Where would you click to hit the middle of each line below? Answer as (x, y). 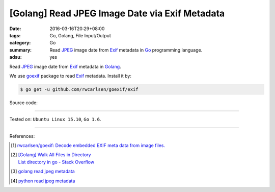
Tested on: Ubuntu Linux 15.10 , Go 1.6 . (55, 119)
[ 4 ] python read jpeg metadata (43, 181)
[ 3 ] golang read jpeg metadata (43, 172)
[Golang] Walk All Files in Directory (54, 155)
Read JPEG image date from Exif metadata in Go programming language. (126, 50)
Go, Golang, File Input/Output (80, 35)
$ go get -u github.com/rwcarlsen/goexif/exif (79, 89)
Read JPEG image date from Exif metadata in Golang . (65, 66)
